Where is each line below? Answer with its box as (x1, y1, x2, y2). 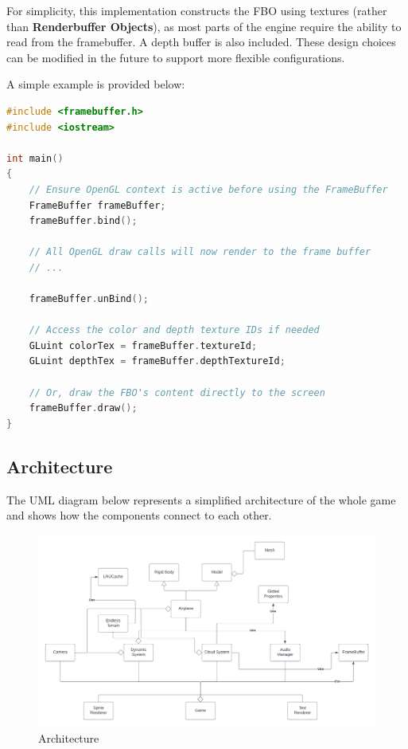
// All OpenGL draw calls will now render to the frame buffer (29, 246, 371, 258)
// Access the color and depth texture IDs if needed (29, 324, 320, 336)
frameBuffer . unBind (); (29, 293, 149, 305)
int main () (6, 152, 64, 164)
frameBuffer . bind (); (29, 215, 138, 227)
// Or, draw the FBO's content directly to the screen (29, 386, 325, 398)
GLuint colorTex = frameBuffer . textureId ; (29, 339, 258, 351)
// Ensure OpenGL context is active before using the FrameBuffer (29, 183, 388, 195)
